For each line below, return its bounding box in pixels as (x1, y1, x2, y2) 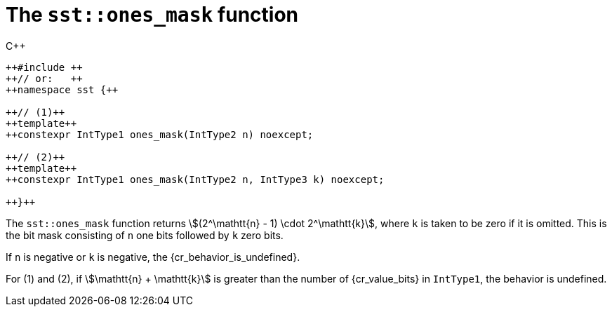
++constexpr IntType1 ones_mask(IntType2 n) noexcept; (6, 128, 314, 140)
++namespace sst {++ (6, 83, 119, 95)
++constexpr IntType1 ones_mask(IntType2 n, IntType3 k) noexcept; (6, 173, 385, 185)
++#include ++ (6, 61, 83, 73)
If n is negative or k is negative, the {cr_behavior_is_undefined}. (6, 250, 300, 263)
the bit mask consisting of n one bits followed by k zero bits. (6, 229, 284, 241)
